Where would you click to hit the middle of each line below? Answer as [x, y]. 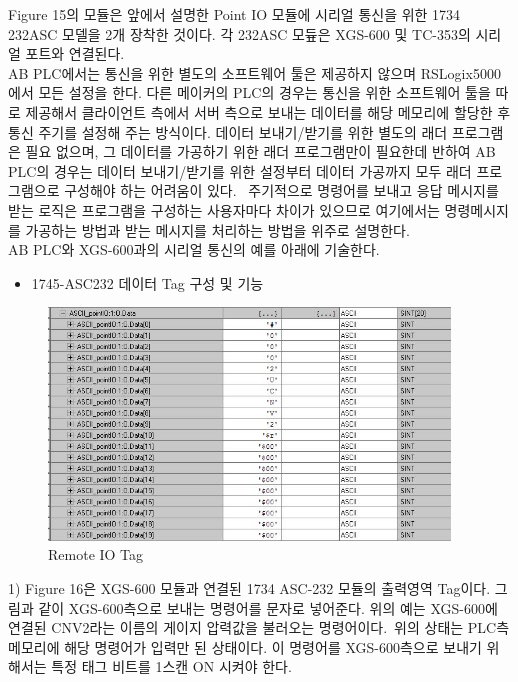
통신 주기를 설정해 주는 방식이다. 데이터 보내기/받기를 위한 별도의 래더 [228, 131]
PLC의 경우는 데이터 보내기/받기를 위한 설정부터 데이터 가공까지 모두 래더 [240, 170]
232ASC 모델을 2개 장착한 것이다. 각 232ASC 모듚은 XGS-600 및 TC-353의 [239, 33]
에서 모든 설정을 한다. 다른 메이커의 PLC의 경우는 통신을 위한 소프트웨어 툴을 [249, 92]
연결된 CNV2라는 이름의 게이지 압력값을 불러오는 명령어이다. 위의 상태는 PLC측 [259, 627]
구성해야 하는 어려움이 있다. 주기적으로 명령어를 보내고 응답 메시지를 [281, 190]
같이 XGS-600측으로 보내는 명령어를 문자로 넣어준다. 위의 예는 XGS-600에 [268, 607]
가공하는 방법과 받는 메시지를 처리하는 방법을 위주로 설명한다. [217, 229]
